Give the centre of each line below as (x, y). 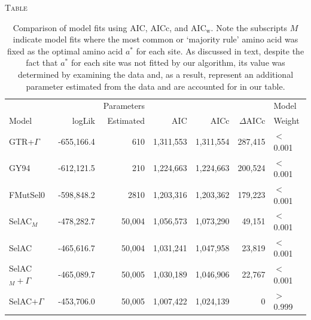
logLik (83, 121)
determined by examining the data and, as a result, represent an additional (155, 74)
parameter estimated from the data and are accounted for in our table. (155, 86)
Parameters (124, 106)
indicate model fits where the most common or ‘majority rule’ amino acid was (155, 39)
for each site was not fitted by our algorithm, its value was (178, 63)
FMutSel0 (27, 194)
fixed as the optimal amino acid (65, 51)
